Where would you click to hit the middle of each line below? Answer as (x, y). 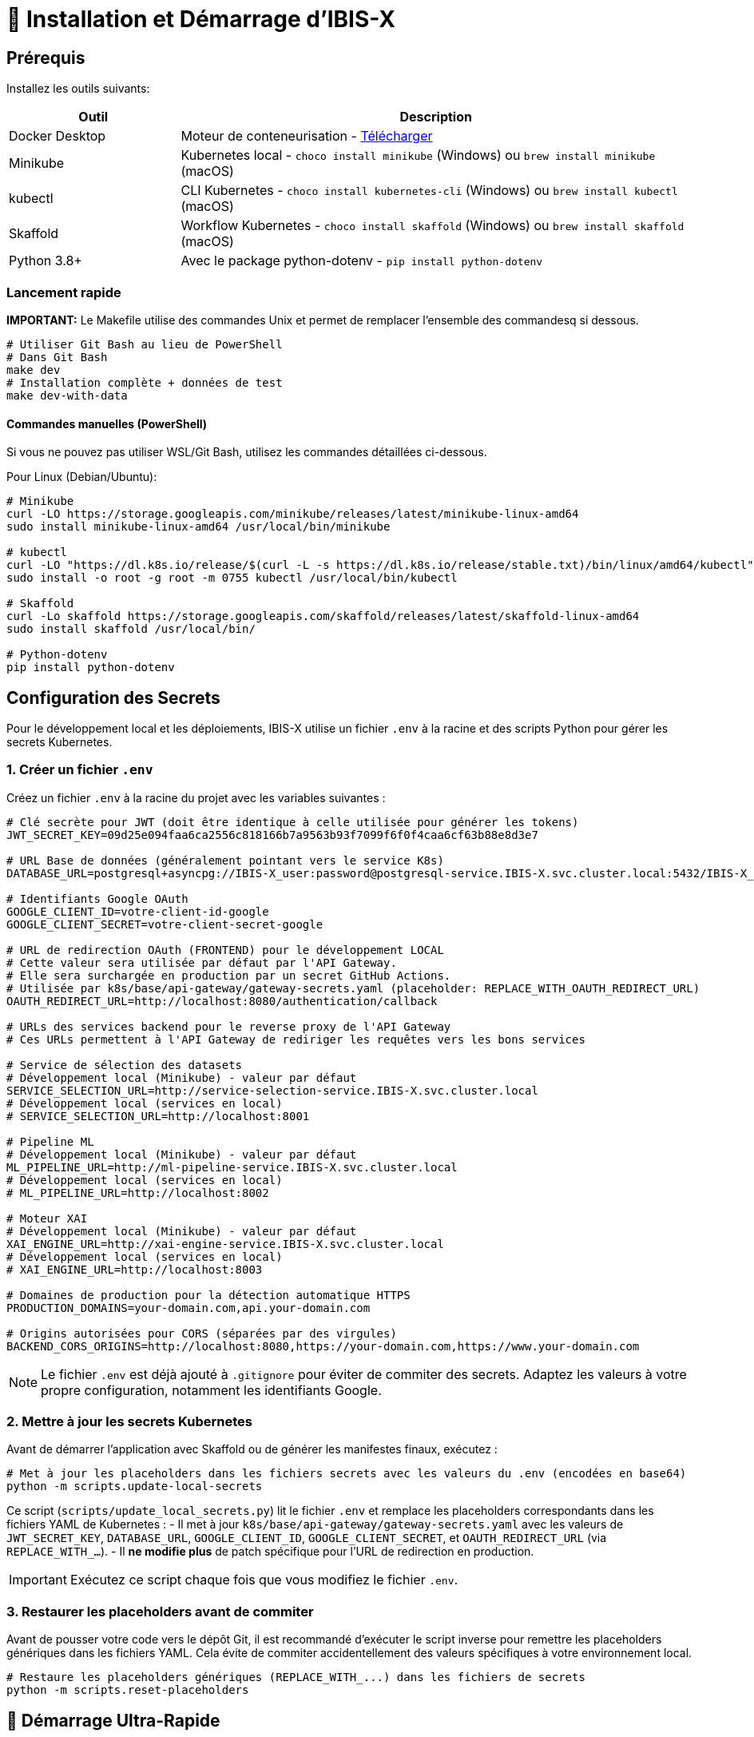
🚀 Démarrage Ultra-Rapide (113, 1720)
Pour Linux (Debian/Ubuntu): (82, 477)
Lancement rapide (64, 292)
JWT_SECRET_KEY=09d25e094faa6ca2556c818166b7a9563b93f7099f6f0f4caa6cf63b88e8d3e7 (272, 835)
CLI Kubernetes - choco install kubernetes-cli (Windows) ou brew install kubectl (429, 191)
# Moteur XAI (47, 1218)
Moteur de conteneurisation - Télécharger (307, 136)
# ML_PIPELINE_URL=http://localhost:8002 (138, 1192)
